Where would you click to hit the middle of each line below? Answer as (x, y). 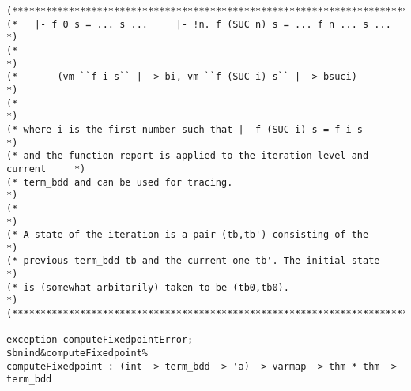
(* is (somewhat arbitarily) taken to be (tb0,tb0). (148, 287)
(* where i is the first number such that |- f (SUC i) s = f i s (185, 129)
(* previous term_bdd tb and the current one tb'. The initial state (193, 261)
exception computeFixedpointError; (100, 340)
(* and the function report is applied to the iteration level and (188, 156)
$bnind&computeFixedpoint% (77, 353)
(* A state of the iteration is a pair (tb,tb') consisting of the (188, 235)
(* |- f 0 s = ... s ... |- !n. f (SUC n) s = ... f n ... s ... (199, 24)
